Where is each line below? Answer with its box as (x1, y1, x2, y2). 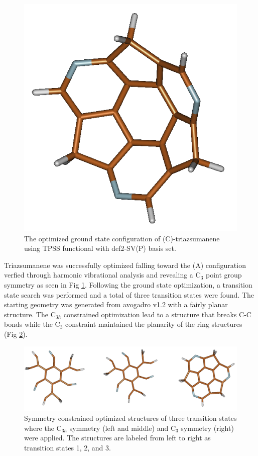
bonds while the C (4, 319, 60, 329)
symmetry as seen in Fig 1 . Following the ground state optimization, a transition (4, 280, 252, 290)
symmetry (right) (181, 422, 234, 433)
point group (205, 269, 242, 280)
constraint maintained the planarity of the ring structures (65, 319, 242, 329)
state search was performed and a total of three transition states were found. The (4, 289, 254, 300)
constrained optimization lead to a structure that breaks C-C (63, 309, 251, 319)
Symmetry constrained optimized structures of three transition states (24, 413, 237, 423)
